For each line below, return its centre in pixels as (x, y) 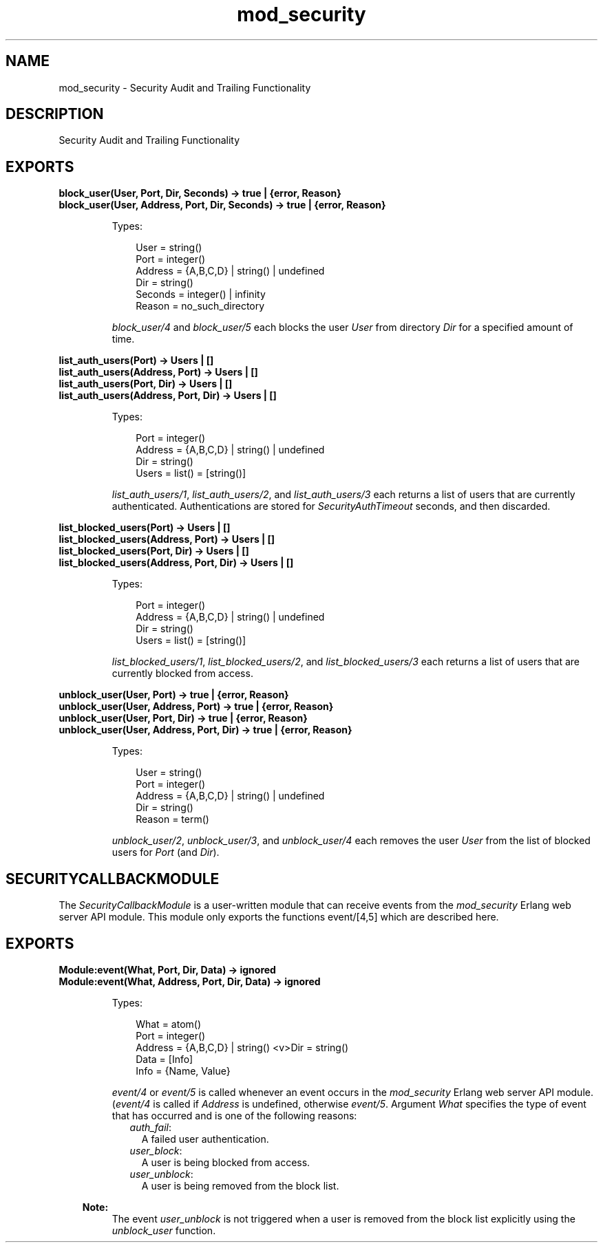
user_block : (156, 1150)
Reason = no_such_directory (200, 306)
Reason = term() (172, 819)
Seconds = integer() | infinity (201, 294)
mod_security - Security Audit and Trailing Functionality (185, 87)
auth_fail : (150, 1127)
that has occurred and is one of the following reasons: (234, 1115)
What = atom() (169, 1024)
